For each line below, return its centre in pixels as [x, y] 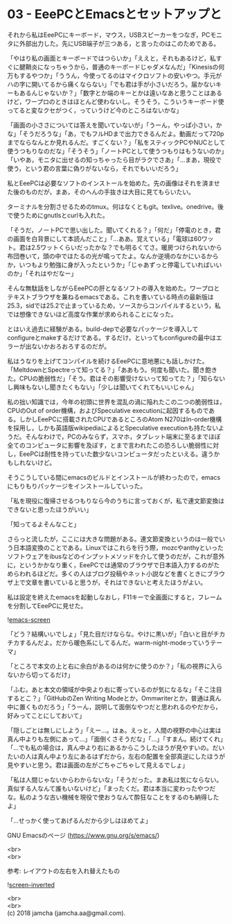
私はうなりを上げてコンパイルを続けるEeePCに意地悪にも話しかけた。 [108, 361]
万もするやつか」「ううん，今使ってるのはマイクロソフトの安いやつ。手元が [115, 75]
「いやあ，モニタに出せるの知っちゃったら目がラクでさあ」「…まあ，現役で [115, 160]
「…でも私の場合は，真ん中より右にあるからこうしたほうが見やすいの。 [110, 748]
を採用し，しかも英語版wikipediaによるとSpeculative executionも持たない [113, 428]
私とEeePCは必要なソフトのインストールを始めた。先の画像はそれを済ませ [114, 183]
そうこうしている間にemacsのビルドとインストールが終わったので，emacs [114, 477]
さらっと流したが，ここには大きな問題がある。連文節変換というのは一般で [113, 539]
